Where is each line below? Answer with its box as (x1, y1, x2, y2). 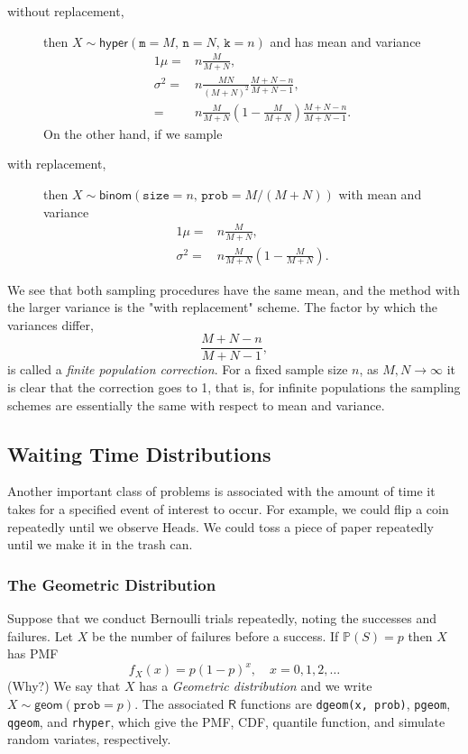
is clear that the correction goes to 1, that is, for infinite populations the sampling (7, 378, 461, 397)
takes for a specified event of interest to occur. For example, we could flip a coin (7, 500, 449, 519)
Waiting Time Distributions (7, 439, 271, 467)
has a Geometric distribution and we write (139, 676, 372, 695)
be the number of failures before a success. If (91, 626, 339, 645)
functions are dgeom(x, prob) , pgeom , (240, 694, 451, 713)
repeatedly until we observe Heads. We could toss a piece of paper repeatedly (7, 517, 434, 536)
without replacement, (7, 2, 124, 20)
